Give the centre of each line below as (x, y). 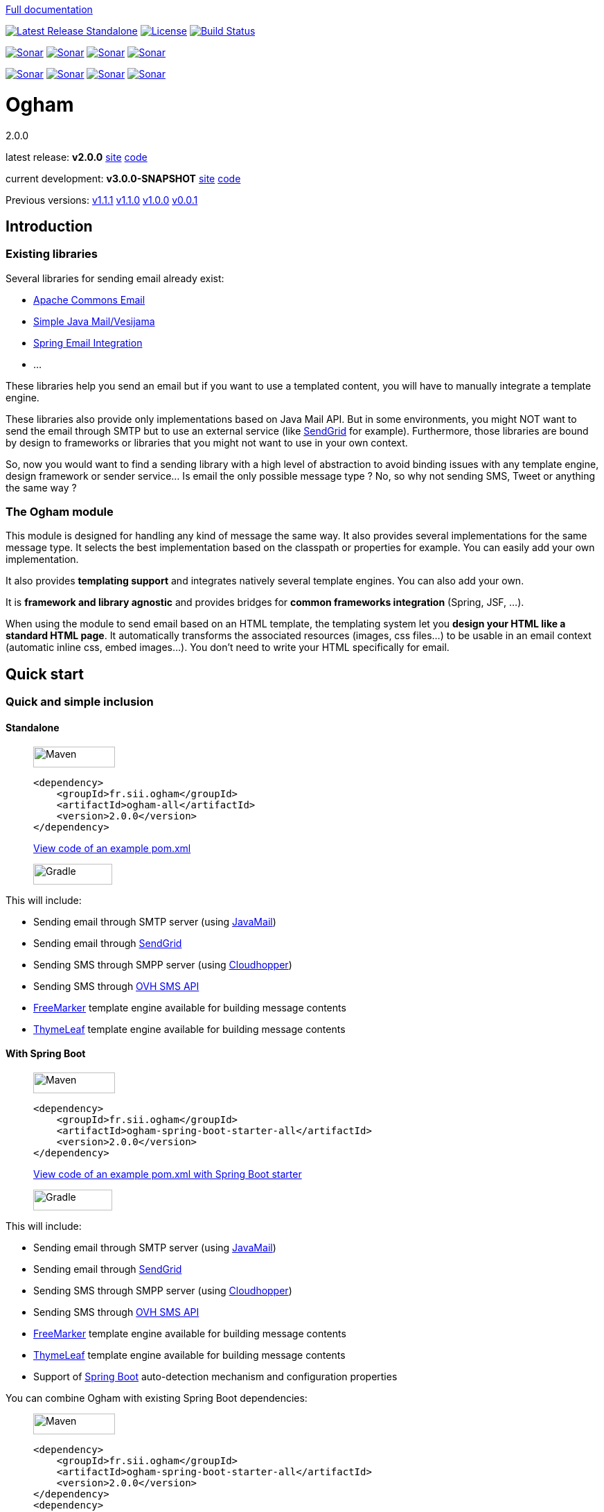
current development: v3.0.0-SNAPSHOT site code (123, 178)
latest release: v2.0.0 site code (77, 157)
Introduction (49, 226)
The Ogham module (60, 512)
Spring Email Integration (88, 342)
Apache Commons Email (89, 299)
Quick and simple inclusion (80, 702)
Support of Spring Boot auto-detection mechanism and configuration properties (215, 1376)
